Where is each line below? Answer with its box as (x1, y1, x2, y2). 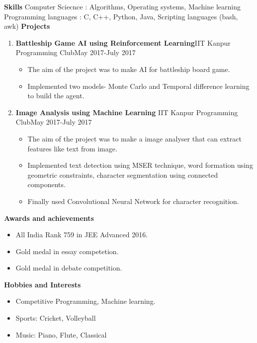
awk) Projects (4, 21, 50, 31)
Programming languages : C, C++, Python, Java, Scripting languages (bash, (4, 11, 238, 21)
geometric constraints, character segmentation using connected (27, 169, 218, 180)
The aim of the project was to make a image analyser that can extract (27, 133, 242, 143)
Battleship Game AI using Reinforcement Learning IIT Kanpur (15, 37, 231, 48)
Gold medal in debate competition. (15, 263, 122, 273)
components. (27, 179, 66, 190)
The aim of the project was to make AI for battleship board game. (27, 64, 230, 74)
